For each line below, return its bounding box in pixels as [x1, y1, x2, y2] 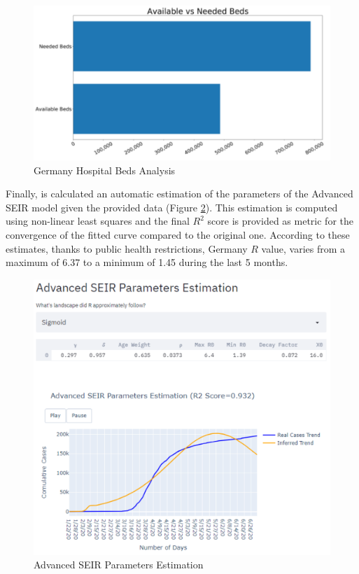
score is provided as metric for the [207, 213, 353, 228]
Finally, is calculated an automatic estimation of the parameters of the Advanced [6, 186, 353, 201]
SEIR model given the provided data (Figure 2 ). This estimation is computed [6, 199, 338, 214]
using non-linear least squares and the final [6, 213, 190, 228]
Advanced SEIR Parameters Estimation [34, 557, 204, 572]
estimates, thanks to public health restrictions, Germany [6, 241, 248, 255]
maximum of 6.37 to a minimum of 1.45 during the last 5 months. [6, 255, 288, 269]
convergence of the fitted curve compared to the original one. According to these [6, 227, 350, 242]
